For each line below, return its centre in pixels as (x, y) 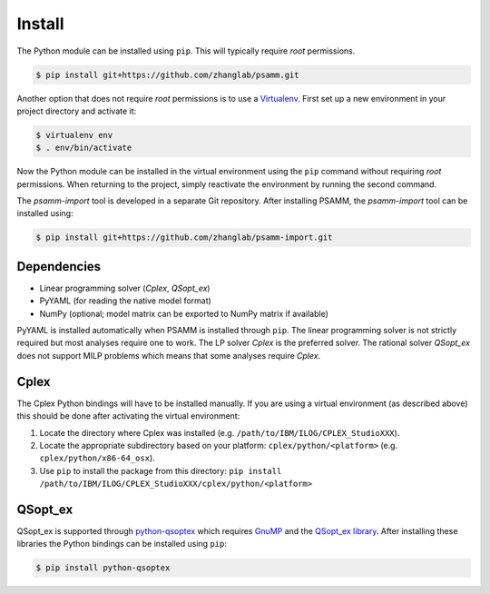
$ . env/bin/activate (84, 148)
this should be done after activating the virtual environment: (128, 416)
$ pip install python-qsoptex (103, 568)
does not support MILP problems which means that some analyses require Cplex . (169, 355)
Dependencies (59, 267)
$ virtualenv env (74, 135)
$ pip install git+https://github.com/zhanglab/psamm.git (167, 74)
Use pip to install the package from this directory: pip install (161, 470)
